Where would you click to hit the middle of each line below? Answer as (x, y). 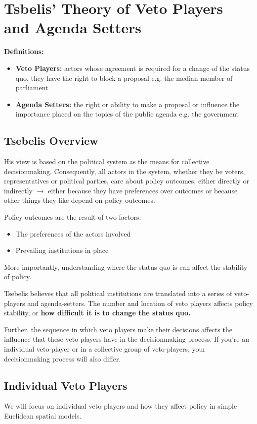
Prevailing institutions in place (62, 250)
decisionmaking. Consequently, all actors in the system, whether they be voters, (125, 171)
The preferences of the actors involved (73, 233)
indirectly (19, 190)
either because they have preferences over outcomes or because (143, 190)
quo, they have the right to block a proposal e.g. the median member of (124, 78)
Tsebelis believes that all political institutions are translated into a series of (118, 293)
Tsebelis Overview (51, 141)
